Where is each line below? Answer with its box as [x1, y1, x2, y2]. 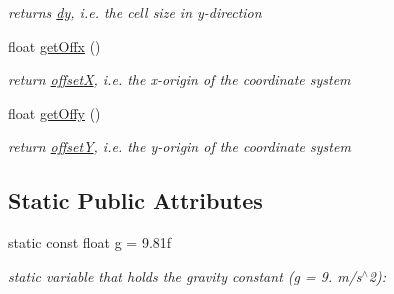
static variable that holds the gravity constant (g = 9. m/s [8, 265, 362, 286]
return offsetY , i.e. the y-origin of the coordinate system [8, 136, 351, 157]
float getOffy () [8, 102, 101, 123]
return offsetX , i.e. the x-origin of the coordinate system [8, 69, 351, 90]
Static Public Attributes [8, 185, 263, 216]
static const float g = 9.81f [8, 232, 172, 253]
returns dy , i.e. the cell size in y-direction [8, 2, 262, 22]
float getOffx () [8, 35, 101, 56]
